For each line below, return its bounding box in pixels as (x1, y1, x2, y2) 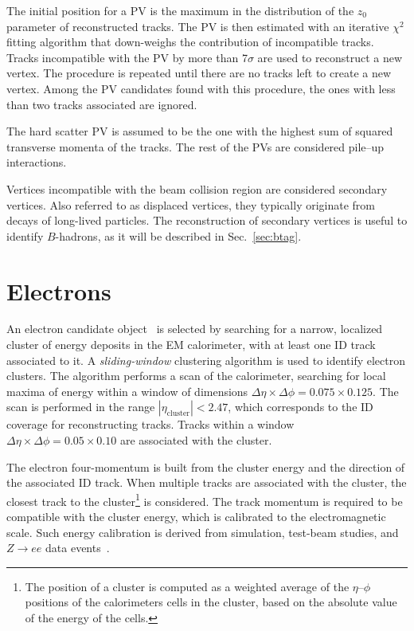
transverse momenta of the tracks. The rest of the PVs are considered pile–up (6, 138, 385, 155)
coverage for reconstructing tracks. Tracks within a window (6, 416, 295, 433)
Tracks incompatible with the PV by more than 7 (6, 49, 248, 65)
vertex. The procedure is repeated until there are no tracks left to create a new (6, 65, 392, 81)
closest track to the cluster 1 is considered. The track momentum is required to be (6, 490, 403, 509)
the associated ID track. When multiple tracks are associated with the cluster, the (6, 474, 407, 491)
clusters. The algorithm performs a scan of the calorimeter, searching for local (6, 367, 386, 384)
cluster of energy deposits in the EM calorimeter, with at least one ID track (6, 336, 376, 353)
